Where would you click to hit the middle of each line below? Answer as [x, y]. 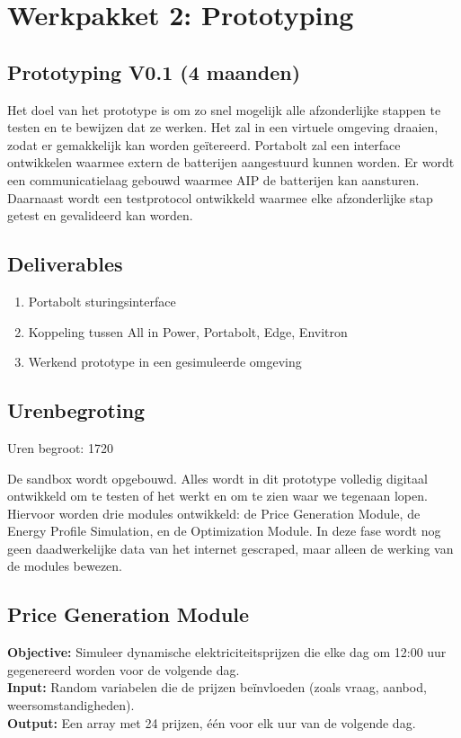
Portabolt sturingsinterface [102, 301]
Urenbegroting [76, 410]
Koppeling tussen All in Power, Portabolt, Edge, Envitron [188, 331]
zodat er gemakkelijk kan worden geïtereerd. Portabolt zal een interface [204, 144]
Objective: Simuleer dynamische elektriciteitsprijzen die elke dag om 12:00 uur [227, 652]
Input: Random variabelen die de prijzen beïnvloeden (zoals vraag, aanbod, [217, 687]
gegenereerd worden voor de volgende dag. [124, 669]
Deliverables [65, 264]
